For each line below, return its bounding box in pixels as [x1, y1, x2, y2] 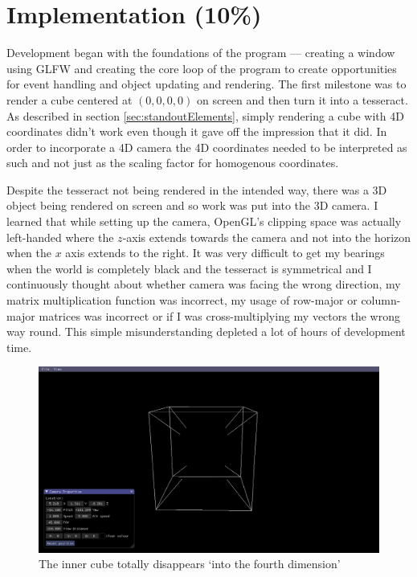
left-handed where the [6, 228, 114, 245]
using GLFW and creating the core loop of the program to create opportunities [6, 59, 397, 76]
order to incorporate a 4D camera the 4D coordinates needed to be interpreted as [6, 138, 407, 155]
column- [361, 292, 401, 309]
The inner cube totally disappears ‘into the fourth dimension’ [39, 555, 341, 572]
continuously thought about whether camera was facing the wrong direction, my [6, 276, 401, 293]
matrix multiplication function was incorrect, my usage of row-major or [6, 292, 358, 309]
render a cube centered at [6, 91, 133, 108]
